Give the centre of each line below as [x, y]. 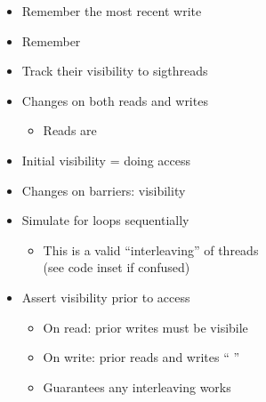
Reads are [70, 130]
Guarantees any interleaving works [137, 386]
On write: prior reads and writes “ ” [141, 357]
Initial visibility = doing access [106, 160]
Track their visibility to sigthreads [115, 71]
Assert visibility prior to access [106, 297]
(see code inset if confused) [117, 267]
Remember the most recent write [112, 11]
